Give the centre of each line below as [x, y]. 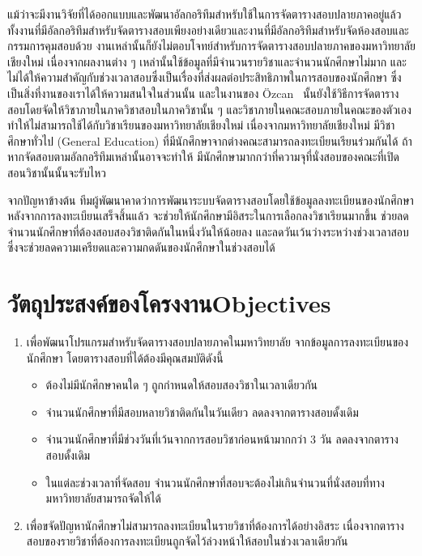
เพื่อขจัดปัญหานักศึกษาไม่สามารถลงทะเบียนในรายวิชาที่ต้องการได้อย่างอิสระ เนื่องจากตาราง [215, 525]
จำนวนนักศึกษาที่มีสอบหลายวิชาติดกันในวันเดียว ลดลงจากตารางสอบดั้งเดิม [202, 412]
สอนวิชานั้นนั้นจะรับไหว [57, 172]
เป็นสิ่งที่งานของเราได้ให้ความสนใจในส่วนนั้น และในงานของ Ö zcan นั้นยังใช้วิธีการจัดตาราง [203, 93]
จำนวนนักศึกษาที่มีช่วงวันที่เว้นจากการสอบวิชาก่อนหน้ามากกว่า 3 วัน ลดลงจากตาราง [222, 439]
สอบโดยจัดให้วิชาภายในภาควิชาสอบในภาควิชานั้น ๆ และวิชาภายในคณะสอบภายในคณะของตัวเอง [209, 109]
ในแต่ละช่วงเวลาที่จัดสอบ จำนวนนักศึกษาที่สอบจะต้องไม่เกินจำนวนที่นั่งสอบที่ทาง [215, 482]
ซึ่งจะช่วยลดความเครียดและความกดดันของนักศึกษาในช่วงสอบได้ [141, 247]
